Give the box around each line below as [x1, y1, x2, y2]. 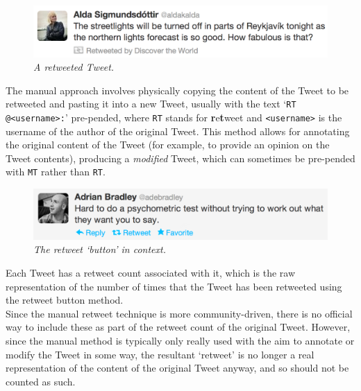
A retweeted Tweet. [33, 60, 115, 74]
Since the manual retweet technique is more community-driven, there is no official [6, 306, 353, 320]
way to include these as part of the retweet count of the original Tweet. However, [6, 320, 351, 334]
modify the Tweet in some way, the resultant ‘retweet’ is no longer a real [6, 347, 314, 361]
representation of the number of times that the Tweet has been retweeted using [6, 279, 342, 293]
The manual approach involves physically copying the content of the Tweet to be [6, 82, 349, 97]
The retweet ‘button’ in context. [33, 242, 166, 257]
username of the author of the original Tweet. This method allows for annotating [6, 123, 350, 138]
